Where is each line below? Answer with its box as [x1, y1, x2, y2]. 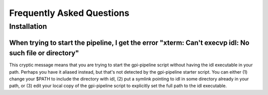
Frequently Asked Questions [9, 7, 130, 18]
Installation [9, 22, 47, 31]
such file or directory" [9, 49, 79, 57]
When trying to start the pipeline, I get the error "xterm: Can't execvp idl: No [9, 38, 250, 47]
